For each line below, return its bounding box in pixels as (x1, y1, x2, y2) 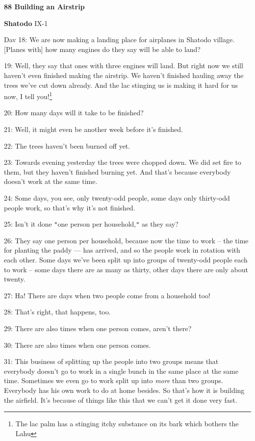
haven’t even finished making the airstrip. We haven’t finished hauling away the (4, 70, 244, 80)
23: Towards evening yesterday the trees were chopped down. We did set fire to (4, 157, 241, 167)
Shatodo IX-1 (4, 18, 48, 28)
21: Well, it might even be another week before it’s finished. (4, 124, 183, 134)
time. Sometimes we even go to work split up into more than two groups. (4, 375, 223, 386)
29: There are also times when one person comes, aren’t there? (4, 323, 192, 333)
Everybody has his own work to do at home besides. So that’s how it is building (4, 385, 245, 395)
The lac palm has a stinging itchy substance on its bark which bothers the (15, 418, 239, 429)
